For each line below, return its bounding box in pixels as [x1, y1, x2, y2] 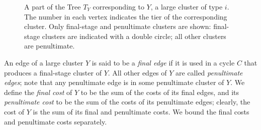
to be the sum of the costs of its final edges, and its [80, 86, 239, 97]
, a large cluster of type [150, 1, 223, 11]
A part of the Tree [24, 1, 81, 11]
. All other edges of [108, 67, 167, 77]
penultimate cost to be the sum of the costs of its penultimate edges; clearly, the [4, 96, 250, 107]
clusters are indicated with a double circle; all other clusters [42, 30, 226, 41]
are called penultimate [176, 67, 243, 77]
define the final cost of [4, 86, 72, 97]
